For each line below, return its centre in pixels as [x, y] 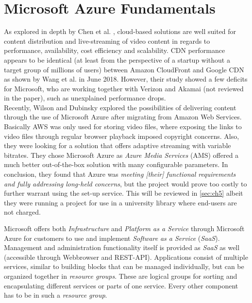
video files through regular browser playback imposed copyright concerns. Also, [122, 136]
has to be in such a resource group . [56, 295]
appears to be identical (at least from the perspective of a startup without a [117, 59]
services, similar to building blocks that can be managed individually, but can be [124, 266]
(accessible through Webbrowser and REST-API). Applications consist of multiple [126, 257]
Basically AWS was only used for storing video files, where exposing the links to [123, 126]
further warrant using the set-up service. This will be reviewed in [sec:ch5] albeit [124, 193]
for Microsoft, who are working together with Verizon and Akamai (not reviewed [124, 88]
